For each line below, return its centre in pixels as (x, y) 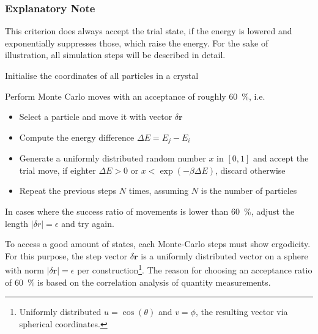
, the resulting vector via (242, 312)
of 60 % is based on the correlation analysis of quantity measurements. (138, 282)
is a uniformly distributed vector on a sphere (224, 255)
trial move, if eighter (57, 170)
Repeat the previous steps (68, 191)
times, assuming (159, 191)
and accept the (281, 158)
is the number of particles (249, 191)
